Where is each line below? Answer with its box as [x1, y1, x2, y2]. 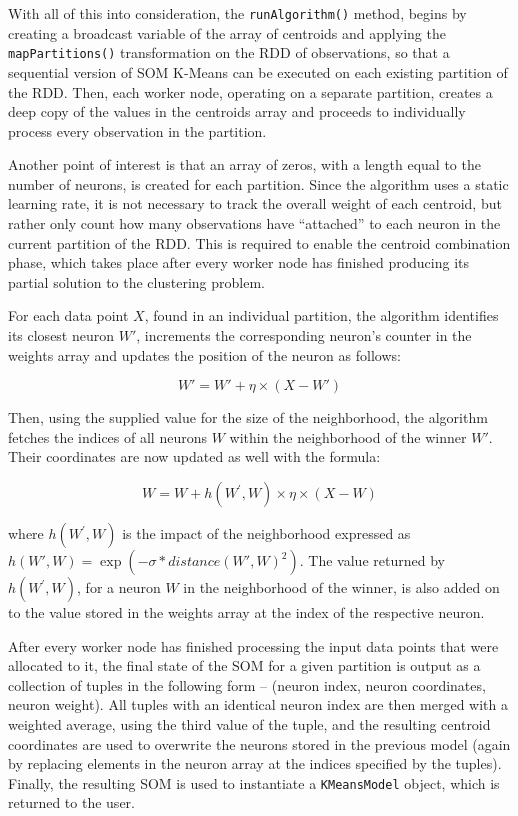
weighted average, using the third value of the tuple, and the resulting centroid [8, 713, 491, 734]
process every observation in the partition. [8, 120, 267, 141]
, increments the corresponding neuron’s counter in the [136, 325, 472, 346]
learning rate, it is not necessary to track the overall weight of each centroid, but [8, 193, 502, 214]
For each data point [8, 305, 129, 326]
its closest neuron [8, 325, 115, 346]
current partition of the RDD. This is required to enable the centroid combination [8, 232, 511, 253]
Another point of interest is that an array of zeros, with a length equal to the [8, 154, 481, 175]
